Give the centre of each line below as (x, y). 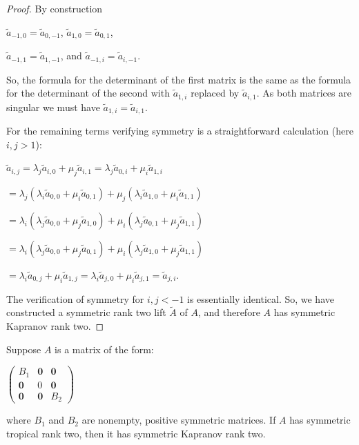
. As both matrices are (304, 93)
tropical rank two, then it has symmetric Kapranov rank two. (136, 433)
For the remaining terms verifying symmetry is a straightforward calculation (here (180, 130)
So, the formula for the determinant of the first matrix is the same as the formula (179, 79)
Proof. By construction (55, 8)
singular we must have (53, 107)
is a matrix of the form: (104, 349)
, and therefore (229, 312)
